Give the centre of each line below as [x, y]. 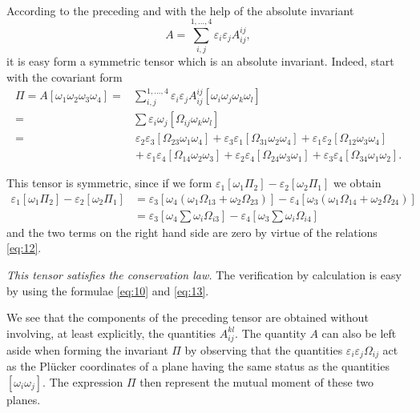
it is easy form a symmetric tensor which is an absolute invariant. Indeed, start [200, 61]
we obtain [357, 183]
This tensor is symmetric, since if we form [109, 183]
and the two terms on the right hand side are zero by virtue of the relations [192, 232]
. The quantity [271, 333]
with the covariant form [65, 76]
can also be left [359, 333]
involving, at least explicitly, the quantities [111, 333]
